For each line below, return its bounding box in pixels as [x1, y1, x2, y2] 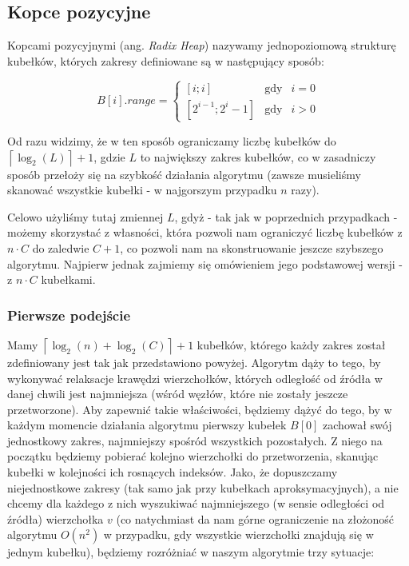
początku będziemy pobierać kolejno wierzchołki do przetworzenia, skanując [7, 448, 379, 464]
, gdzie [93, 148, 125, 165]
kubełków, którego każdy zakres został [197, 336, 386, 353]
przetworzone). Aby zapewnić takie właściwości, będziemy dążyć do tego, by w [7, 401, 392, 417]
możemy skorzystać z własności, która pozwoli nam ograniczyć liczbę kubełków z [7, 224, 403, 241]
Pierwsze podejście [7, 305, 131, 325]
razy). [291, 181, 320, 198]
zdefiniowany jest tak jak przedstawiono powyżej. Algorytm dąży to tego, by [7, 353, 381, 370]
